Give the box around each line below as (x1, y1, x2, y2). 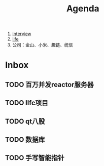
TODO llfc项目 (5, 99, 48, 107)
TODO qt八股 (5, 117, 45, 125)
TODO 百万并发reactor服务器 (5, 80, 94, 89)
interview (12, 31, 32, 37)
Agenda (66, 3, 100, 14)
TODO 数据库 (5, 135, 45, 144)
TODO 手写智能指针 (5, 154, 65, 162)
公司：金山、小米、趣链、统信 (12, 42, 73, 48)
